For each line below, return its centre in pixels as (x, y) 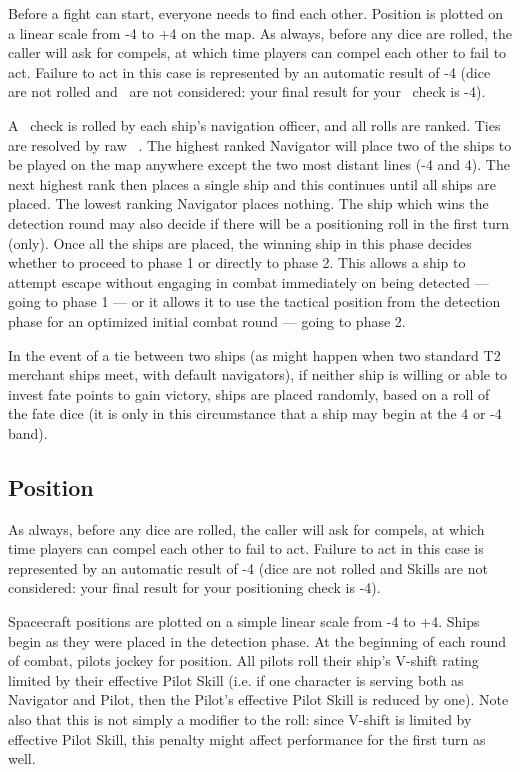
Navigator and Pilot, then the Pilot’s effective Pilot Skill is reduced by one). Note (258, 699)
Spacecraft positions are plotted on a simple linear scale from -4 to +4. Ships (244, 621)
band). (28, 432)
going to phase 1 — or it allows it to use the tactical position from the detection (254, 301)
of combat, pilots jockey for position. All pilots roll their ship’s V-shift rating (243, 660)
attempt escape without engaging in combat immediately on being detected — (248, 281)
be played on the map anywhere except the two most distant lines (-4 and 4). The (259, 164)
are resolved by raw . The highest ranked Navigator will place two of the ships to (260, 144)
